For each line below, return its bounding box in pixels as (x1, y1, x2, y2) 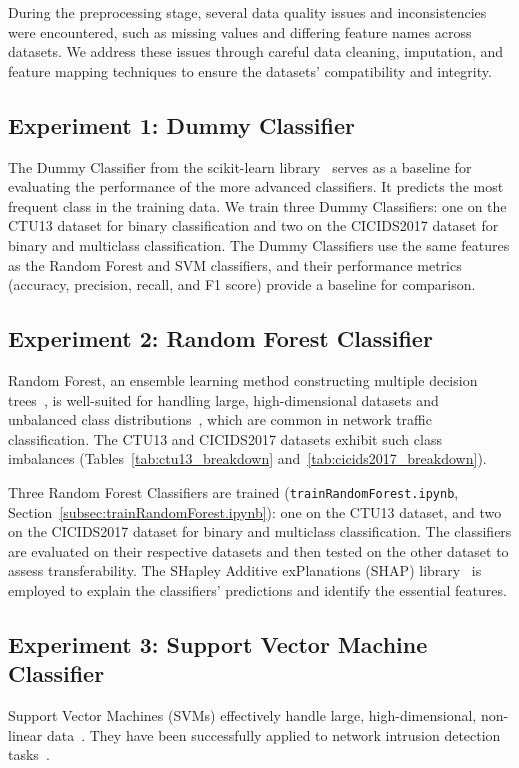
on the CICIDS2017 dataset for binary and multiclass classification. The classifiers (8, 521, 512, 542)
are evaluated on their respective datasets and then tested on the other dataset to (8, 540, 509, 561)
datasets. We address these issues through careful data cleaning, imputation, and (8, 41, 504, 62)
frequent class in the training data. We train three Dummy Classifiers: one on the (8, 195, 507, 216)
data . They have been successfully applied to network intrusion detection (46, 724, 501, 745)
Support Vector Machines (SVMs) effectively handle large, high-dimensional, (8, 705, 477, 726)
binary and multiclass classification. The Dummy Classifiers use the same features (8, 234, 510, 255)
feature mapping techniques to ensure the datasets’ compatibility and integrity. (8, 60, 492, 81)
